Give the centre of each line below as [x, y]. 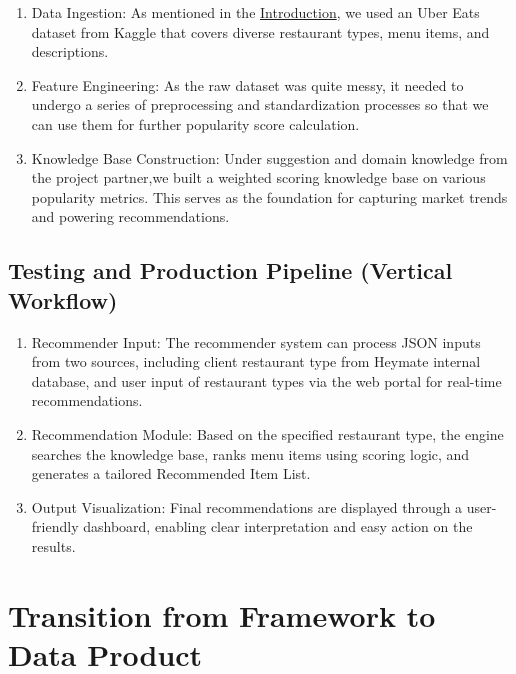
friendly [55, 526]
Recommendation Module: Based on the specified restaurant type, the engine [267, 433]
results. [53, 545]
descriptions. [70, 51]
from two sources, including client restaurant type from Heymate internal [256, 361]
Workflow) [63, 299]
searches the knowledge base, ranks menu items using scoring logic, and [250, 453]
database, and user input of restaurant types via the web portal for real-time [266, 380]
